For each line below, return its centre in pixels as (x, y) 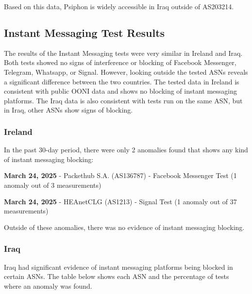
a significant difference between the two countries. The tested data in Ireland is (122, 81)
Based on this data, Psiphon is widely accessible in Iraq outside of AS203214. (119, 6)
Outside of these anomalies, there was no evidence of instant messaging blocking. (124, 227)
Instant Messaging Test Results (84, 32)
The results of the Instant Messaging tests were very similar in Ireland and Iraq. (123, 53)
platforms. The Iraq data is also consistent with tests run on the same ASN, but (123, 100)
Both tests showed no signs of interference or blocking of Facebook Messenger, (120, 62)
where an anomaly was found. (48, 286)
